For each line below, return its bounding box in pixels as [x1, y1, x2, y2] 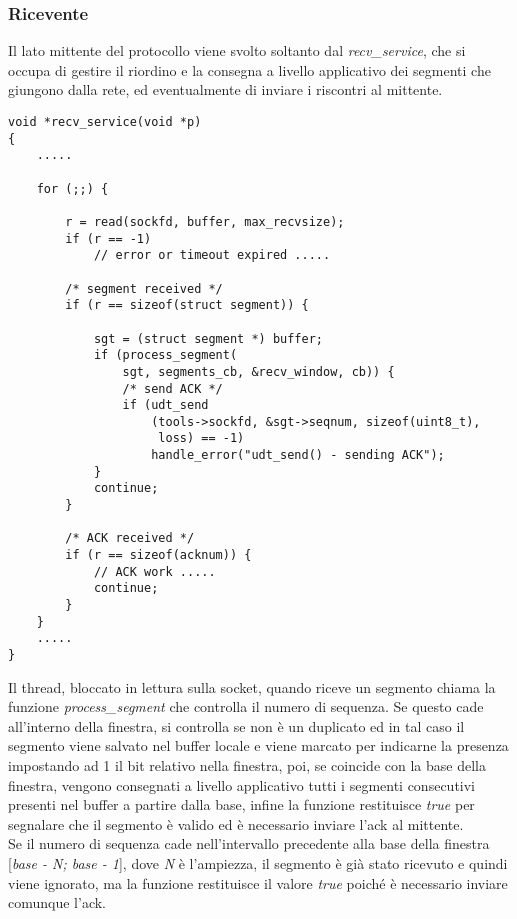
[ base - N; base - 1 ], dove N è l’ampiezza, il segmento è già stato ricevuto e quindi [8, 853, 508, 873]
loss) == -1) [158, 431, 245, 446]
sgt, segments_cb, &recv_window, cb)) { [122, 364, 395, 379]
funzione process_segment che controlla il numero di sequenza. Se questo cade [8, 696, 484, 717]
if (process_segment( [93, 348, 238, 363]
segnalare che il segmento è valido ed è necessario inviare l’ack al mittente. [8, 813, 464, 834]
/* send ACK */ [122, 381, 223, 396]
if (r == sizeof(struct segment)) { [65, 298, 309, 313]
